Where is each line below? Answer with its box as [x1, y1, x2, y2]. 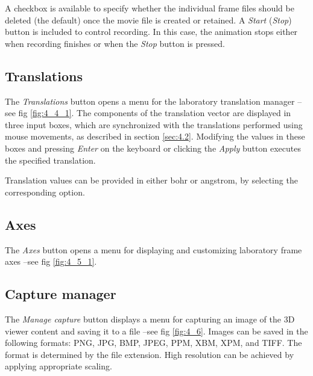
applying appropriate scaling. [5, 360, 112, 372]
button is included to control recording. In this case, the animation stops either [5, 25, 298, 38]
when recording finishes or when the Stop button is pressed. [5, 37, 225, 49]
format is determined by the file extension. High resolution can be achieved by [5, 348, 294, 360]
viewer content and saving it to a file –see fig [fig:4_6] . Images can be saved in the [5, 324, 308, 337]
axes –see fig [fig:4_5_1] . [5, 255, 97, 268]
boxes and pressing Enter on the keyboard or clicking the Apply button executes [5, 141, 301, 154]
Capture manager [5, 285, 116, 303]
